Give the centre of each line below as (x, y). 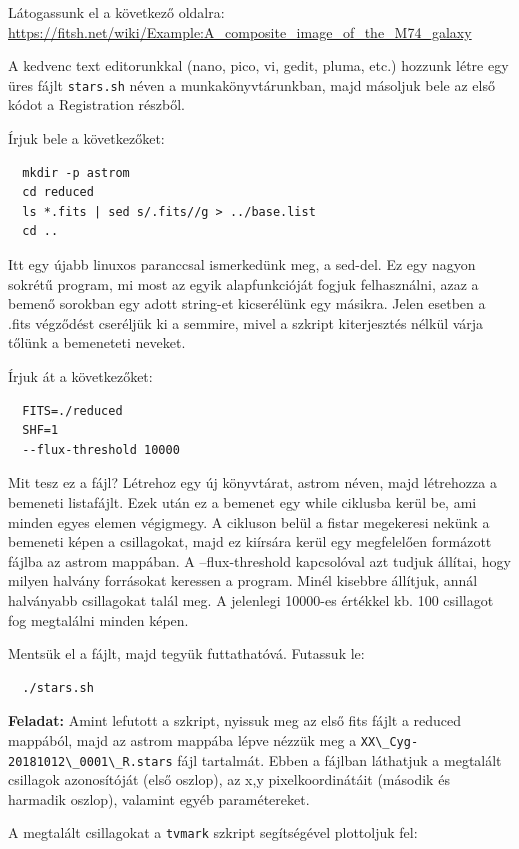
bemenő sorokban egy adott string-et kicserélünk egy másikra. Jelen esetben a (247, 303)
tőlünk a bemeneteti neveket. (97, 342)
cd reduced (58, 192)
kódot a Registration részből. (96, 104)
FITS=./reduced (72, 410)
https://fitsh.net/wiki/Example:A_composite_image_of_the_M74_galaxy (240, 31)
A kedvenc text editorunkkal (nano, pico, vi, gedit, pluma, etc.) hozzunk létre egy (258, 65)
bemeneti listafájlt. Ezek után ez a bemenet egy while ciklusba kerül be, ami (242, 501)
